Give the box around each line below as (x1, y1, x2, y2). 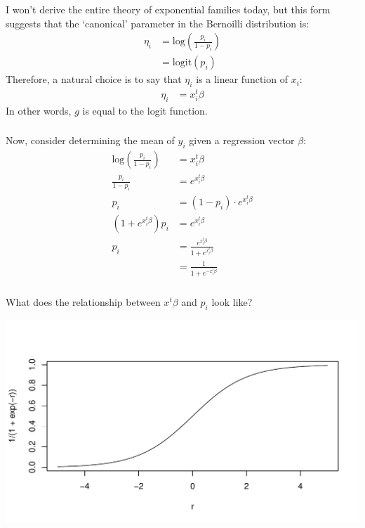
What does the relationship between (6, 295, 161, 309)
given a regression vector (189, 133, 295, 148)
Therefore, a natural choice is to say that (6, 72, 182, 86)
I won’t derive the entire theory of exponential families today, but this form (6, 1, 331, 16)
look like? (211, 295, 253, 309)
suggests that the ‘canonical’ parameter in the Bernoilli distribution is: (6, 15, 310, 30)
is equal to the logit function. (82, 103, 208, 117)
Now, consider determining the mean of (6, 133, 175, 148)
